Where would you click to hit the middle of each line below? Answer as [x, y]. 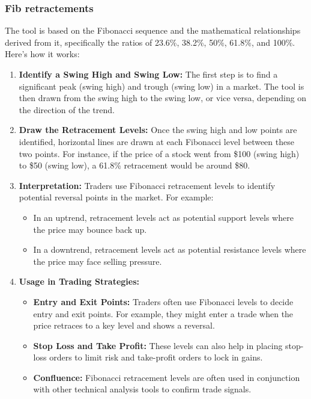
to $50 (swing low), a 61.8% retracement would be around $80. [134, 165]
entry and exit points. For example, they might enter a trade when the [163, 313]
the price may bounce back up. [90, 229]
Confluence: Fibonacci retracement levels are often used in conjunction [167, 377]
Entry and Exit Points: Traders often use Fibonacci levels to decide [163, 301]
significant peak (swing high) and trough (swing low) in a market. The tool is [162, 86]
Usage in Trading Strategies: [79, 281]
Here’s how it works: [42, 54]
